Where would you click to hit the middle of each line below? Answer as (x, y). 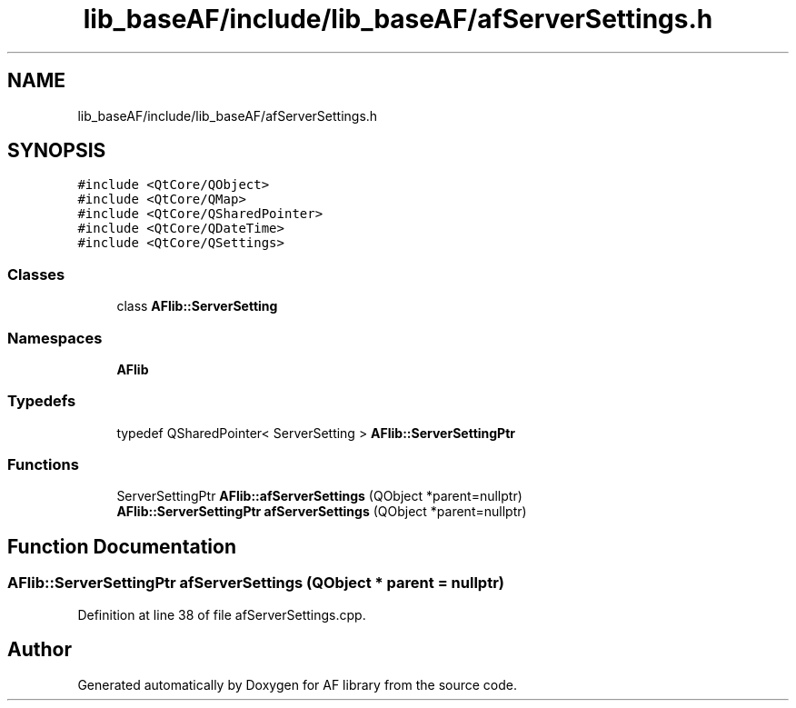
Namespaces (55, 338)
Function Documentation (122, 546)
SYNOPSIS (57, 151)
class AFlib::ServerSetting (197, 306)
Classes (36, 274)
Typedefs (42, 401)
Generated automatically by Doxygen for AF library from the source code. (298, 684)
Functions (43, 465)
